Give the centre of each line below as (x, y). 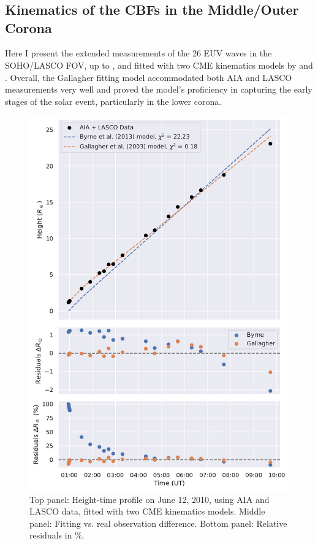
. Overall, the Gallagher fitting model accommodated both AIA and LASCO (149, 77)
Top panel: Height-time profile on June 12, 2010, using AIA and (150, 499)
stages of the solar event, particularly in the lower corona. (113, 101)
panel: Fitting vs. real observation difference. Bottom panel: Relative (158, 523)
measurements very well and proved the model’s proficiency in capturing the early (159, 89)
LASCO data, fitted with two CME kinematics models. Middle (147, 511)
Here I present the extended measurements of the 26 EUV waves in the (138, 53)
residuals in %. (57, 535)
